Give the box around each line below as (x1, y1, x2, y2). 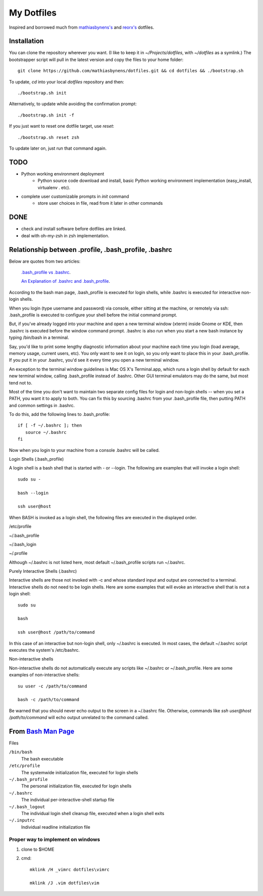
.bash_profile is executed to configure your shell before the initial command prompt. (9, 312, 177, 318)
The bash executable (21, 756, 63, 761)
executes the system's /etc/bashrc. (9, 647, 80, 653)
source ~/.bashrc (25, 429, 67, 435)
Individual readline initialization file (21, 824, 91, 830)
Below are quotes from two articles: (9, 258, 80, 264)
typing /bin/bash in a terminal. (9, 334, 69, 341)
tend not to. (9, 380, 33, 386)
